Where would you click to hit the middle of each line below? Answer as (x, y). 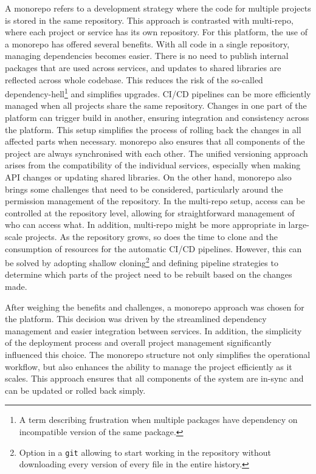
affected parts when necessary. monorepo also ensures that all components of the (155, 141)
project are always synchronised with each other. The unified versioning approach (156, 153)
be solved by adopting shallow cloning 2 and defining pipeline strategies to (142, 262)
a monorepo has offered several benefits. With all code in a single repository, (147, 43)
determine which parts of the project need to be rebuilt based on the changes (149, 274)
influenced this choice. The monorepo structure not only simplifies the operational (158, 354)
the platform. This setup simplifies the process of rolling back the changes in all (153, 129)
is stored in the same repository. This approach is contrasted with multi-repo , (149, 20)
